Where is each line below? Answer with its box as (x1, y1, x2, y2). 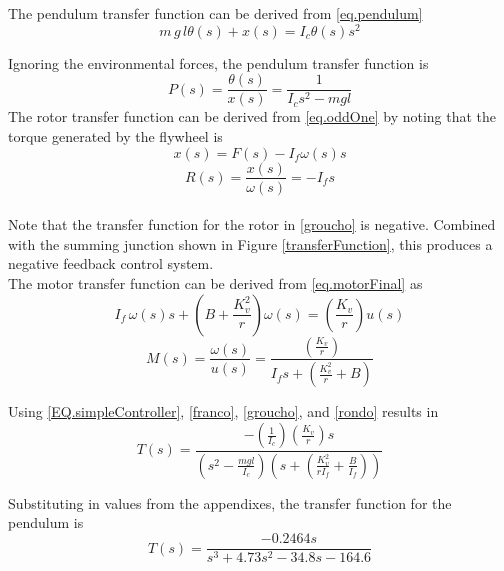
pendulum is (8, 512, 84, 533)
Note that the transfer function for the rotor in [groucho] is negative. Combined (8, 214, 496, 235)
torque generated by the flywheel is (8, 125, 223, 146)
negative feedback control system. (8, 253, 214, 274)
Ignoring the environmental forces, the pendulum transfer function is (8, 52, 429, 73)
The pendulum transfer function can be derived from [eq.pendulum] (8, 3, 423, 23)
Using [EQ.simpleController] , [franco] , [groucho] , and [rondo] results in (8, 401, 439, 422)
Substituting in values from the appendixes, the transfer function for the (8, 492, 452, 513)
